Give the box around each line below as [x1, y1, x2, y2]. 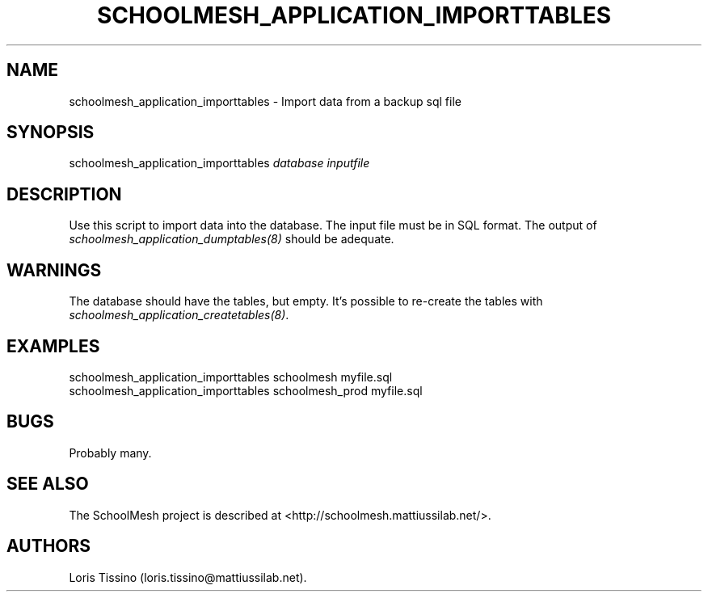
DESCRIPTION [6, 183, 122, 204]
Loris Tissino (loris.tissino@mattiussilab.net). [69, 570, 307, 584]
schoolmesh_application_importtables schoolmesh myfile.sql [69, 369, 393, 384]
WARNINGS [6, 259, 102, 280]
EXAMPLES [6, 335, 100, 356]
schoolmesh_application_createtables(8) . [69, 308, 289, 322]
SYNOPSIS [6, 122, 95, 143]
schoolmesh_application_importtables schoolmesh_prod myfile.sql [69, 383, 423, 398]
